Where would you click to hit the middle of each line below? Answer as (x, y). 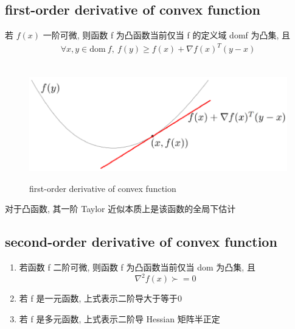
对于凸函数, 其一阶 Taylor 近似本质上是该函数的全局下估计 (120, 209)
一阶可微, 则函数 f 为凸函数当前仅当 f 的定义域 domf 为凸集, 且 (167, 35)
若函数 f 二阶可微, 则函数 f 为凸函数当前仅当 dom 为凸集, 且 (137, 267)
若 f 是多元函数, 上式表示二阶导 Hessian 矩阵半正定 (120, 318)
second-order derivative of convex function (141, 242)
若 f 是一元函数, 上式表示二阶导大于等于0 (100, 298)
